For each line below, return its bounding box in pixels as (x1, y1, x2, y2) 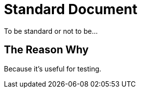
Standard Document (4, 1, 138, 18)
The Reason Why (4, 44, 89, 56)
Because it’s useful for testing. (4, 64, 101, 73)
